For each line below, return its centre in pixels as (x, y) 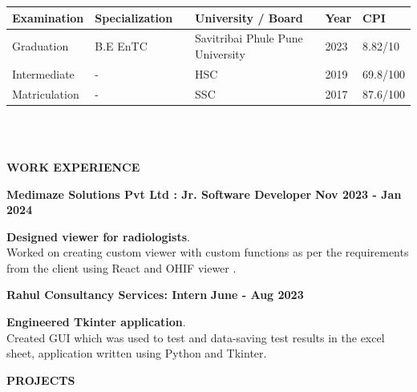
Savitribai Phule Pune (249, 38)
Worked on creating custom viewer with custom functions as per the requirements (208, 252)
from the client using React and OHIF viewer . (121, 267)
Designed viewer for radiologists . (98, 236)
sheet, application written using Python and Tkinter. (137, 353)
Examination (48, 17)
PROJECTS (41, 380)
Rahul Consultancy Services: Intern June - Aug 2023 (155, 295)
